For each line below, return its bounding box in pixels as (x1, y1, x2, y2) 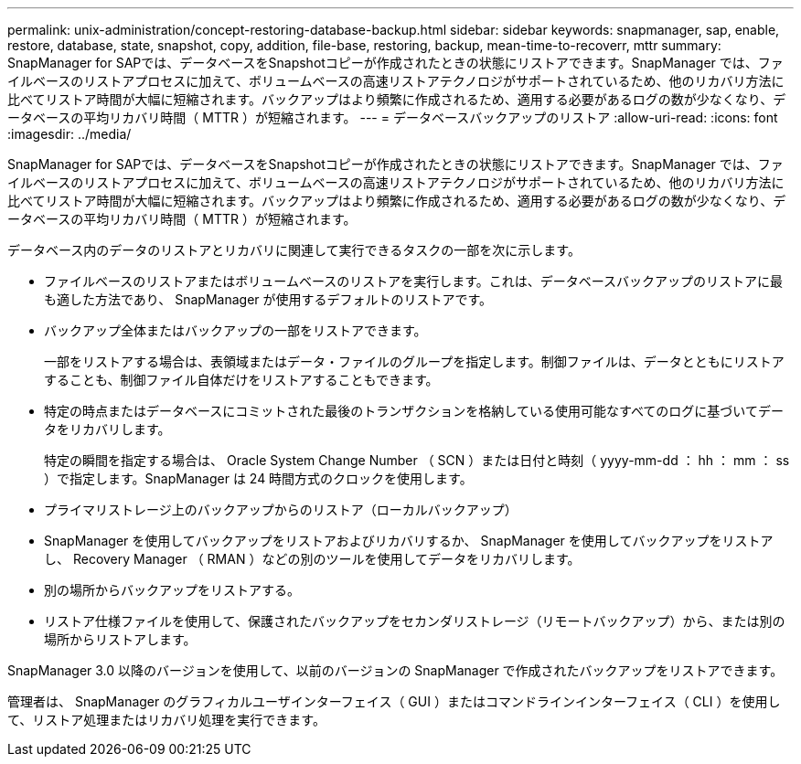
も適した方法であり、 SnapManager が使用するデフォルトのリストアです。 (44, 292, 493, 307)
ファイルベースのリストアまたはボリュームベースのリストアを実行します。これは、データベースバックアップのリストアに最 (44, 273, 784, 289)
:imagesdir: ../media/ (7, 126, 132, 142)
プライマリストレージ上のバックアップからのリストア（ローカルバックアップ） (44, 502, 518, 517)
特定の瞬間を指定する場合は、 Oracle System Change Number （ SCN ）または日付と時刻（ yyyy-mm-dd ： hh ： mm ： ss (44, 452, 790, 468)
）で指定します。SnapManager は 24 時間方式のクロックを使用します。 (44, 471, 473, 486)
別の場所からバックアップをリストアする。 (44, 582, 300, 598)
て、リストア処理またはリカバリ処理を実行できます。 (7, 712, 326, 727)
